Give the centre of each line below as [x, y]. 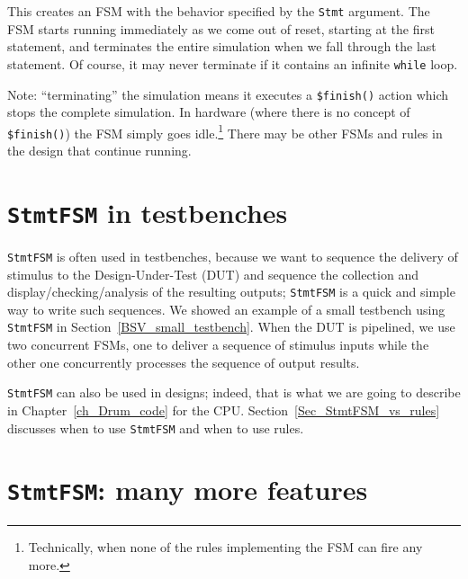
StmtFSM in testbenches [148, 212]
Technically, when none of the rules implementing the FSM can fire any [225, 547]
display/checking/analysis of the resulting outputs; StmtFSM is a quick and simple [231, 292]
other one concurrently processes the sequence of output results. [184, 362]
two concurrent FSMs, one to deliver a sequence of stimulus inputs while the [218, 345]
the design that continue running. [99, 151]
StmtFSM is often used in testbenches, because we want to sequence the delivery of [233, 256]
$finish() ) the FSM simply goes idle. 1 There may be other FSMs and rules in [225, 131]
